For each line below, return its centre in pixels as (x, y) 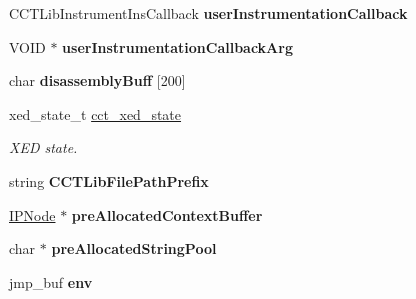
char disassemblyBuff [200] (97, 80)
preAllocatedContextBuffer (167, 214)
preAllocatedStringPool (134, 248)
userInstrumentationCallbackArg (177, 46)
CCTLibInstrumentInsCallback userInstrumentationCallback (208, 13)
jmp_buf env (51, 281)
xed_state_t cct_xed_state (95, 113)
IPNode (32, 214)
